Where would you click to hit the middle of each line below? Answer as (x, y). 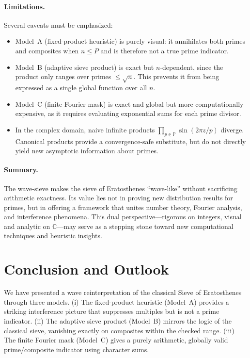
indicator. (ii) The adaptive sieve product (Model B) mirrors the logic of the (118, 320)
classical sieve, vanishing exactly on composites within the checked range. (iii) (119, 330)
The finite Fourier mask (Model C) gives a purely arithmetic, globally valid (116, 340)
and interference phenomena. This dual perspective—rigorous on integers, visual (123, 217)
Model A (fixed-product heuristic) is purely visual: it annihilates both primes (130, 41)
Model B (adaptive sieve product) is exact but (85, 67)
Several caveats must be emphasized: (58, 24)
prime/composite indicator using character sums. (77, 349)
